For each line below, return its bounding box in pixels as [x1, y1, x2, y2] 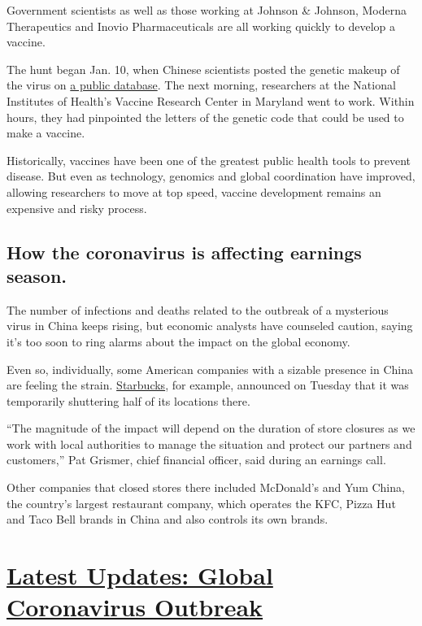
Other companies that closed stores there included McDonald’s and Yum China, [7, 479, 405, 496]
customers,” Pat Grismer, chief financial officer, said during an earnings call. [7, 451, 386, 468]
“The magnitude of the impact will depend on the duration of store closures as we [7, 420, 415, 437]
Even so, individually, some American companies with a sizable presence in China [7, 360, 413, 377]
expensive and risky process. [7, 199, 147, 216]
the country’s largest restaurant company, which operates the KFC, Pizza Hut [7, 494, 396, 511]
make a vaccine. [7, 124, 85, 141]
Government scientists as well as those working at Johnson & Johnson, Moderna [7, 2, 407, 18]
